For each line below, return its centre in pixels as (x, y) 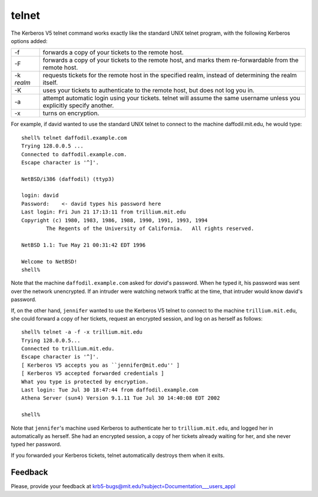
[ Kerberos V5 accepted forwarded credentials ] (93, 373)
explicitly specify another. (78, 106)
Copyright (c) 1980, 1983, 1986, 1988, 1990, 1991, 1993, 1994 (115, 220)
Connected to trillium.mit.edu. (68, 349)
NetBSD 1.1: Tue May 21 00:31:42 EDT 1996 (84, 245)
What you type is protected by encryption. (85, 381)
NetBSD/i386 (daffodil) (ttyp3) (68, 179)
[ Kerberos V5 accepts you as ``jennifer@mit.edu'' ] (100, 365)
